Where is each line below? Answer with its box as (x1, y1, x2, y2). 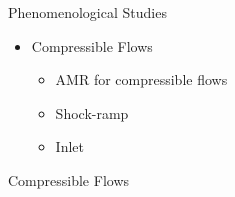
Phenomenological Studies (8, 2, 167, 22)
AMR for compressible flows (55, 69, 228, 90)
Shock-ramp (55, 102, 129, 123)
